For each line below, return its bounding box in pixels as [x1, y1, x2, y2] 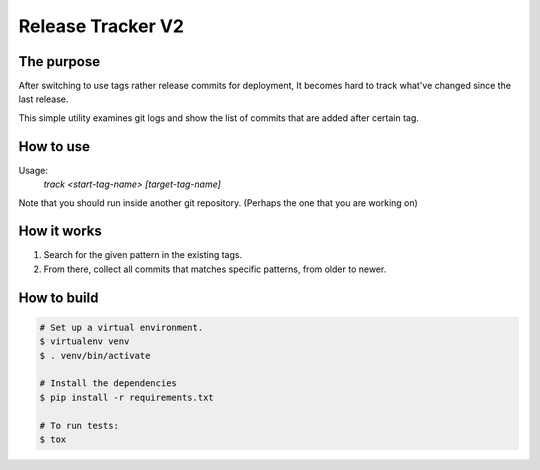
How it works [18, 223, 102, 240]
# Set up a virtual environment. [39, 321, 204, 333]
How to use [18, 138, 90, 155]
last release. [18, 93, 69, 105]
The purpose [18, 53, 100, 70]
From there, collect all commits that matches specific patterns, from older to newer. [43, 263, 387, 275]
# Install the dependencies [39, 378, 177, 389]
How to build [18, 289, 99, 306]
